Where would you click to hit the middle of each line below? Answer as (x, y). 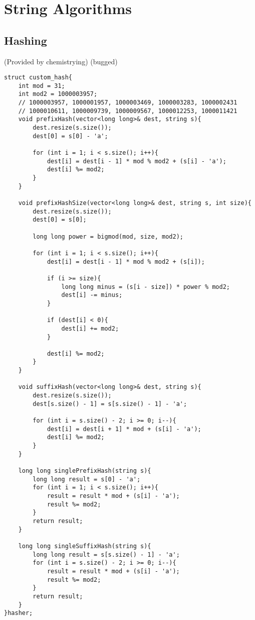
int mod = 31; (42, 86)
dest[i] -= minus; (92, 295)
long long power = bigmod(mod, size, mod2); (108, 236)
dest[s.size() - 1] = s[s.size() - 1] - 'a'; (110, 404)
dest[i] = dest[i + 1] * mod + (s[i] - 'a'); (124, 429)
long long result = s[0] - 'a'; (87, 479)
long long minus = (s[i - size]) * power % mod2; (146, 287)
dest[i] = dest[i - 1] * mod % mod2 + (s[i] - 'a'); (137, 161)
